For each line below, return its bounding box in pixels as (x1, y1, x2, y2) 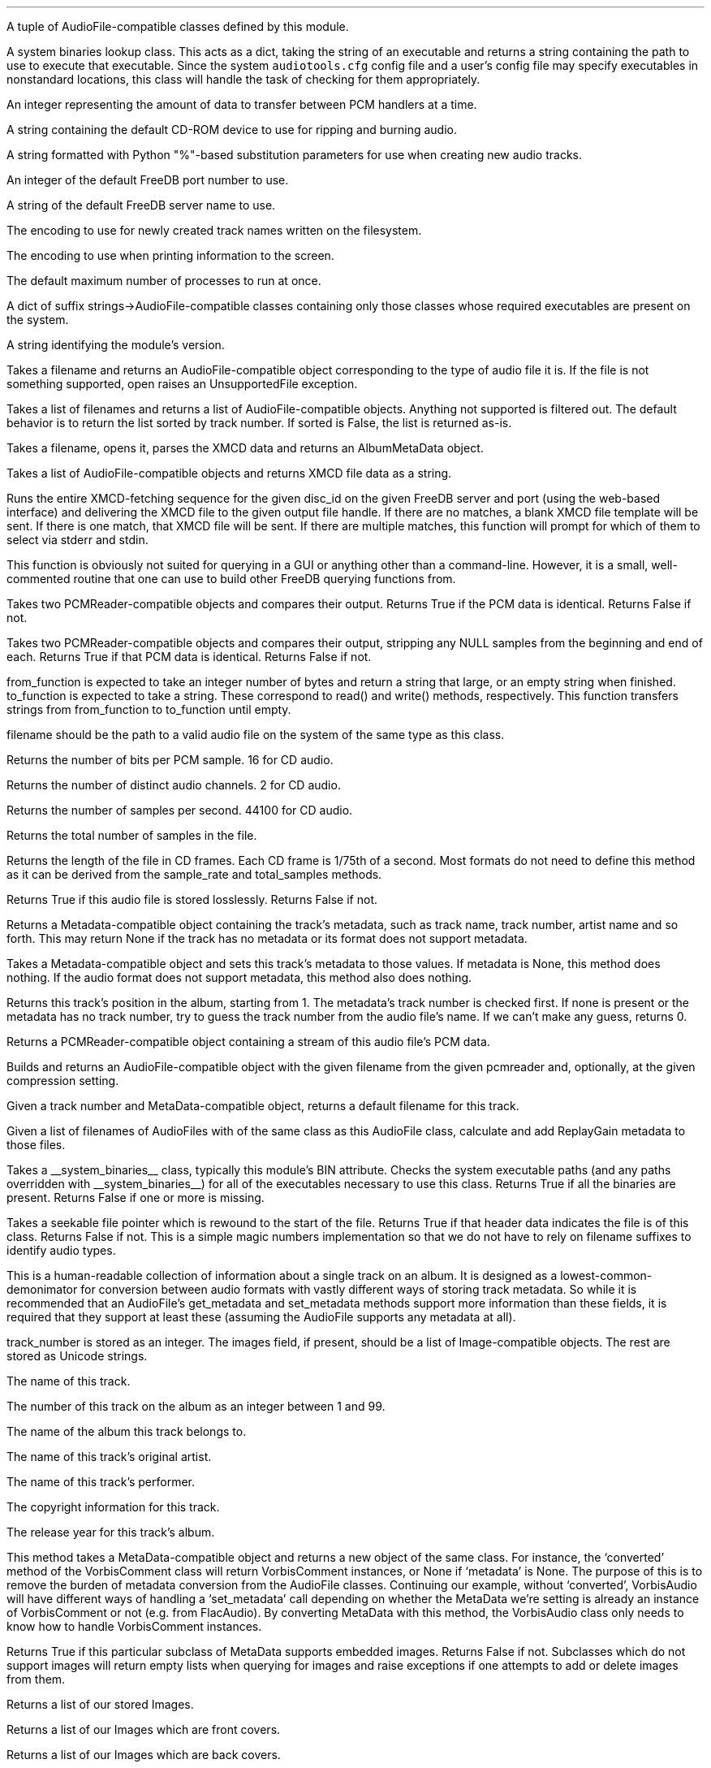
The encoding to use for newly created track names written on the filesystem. (6, 223, 422, 237)
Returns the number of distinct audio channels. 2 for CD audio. (6, 778, 341, 792)
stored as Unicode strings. (6, 1349, 148, 1363)
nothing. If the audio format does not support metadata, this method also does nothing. (6, 970, 472, 984)
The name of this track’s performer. (6, 1475, 196, 1489)
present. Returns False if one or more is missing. (6, 1191, 265, 1204)
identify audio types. (6, 1243, 116, 1257)
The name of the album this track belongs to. (6, 1424, 247, 1438)
